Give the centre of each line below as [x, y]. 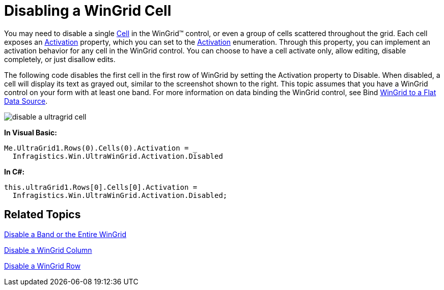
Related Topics [43, 215]
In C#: [15, 171]
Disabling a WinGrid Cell [88, 11]
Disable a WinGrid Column [48, 250]
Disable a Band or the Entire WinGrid [65, 234]
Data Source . [26, 101]
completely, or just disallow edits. [60, 59]
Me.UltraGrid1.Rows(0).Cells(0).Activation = [96, 148]
